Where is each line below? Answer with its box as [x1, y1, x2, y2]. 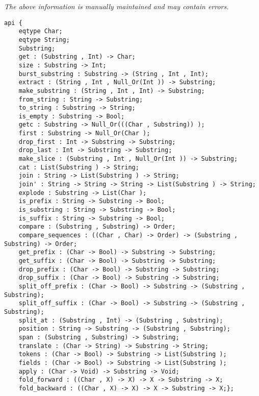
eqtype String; [18, 36, 70, 43]
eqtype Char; [18, 28, 63, 35]
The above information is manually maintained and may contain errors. [4, 1, 229, 11]
